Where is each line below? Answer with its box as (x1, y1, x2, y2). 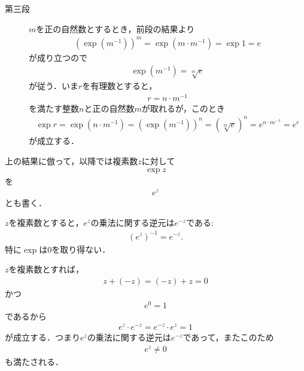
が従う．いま (29, 79, 78, 92)
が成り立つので (29, 51, 87, 63)
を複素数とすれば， (8, 263, 84, 275)
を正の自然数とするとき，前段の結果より (36, 22, 195, 35)
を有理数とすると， (82, 79, 157, 92)
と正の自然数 (84, 102, 135, 114)
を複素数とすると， (8, 216, 84, 229)
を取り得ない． (51, 243, 111, 255)
